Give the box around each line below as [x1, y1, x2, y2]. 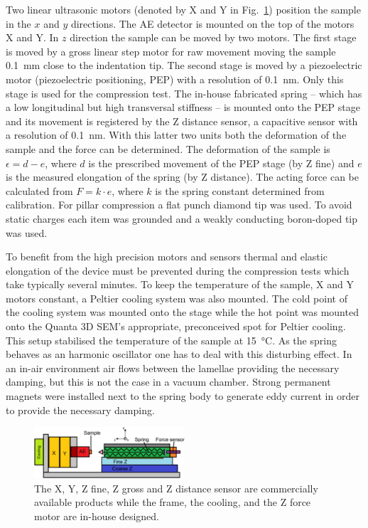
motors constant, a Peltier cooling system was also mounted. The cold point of [6, 290, 347, 305]
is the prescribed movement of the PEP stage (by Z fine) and [88, 155, 355, 170]
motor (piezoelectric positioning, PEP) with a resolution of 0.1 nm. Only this [6, 71, 344, 86]
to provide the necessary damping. [6, 402, 155, 417]
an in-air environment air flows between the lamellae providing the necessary [6, 360, 340, 375]
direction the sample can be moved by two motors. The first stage [70, 30, 357, 45]
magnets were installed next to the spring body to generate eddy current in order [6, 389, 359, 403]
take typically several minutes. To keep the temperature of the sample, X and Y [6, 277, 354, 292]
